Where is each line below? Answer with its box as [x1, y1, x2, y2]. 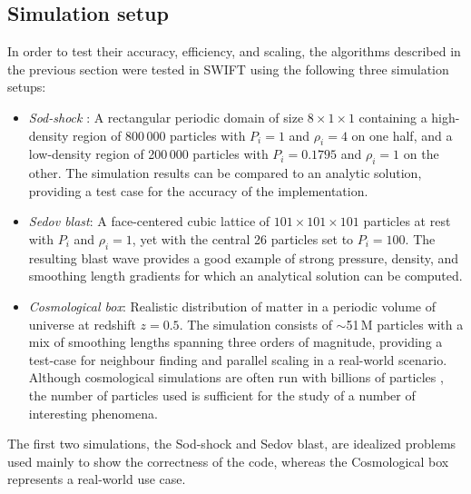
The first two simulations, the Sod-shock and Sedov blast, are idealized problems [7, 434, 456, 453]
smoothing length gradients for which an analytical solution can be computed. [28, 266, 463, 285]
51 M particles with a [346, 314, 464, 333]
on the [403, 144, 439, 163]
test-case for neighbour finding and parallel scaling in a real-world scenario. [28, 350, 447, 369]
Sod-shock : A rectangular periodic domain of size [28, 107, 304, 126]
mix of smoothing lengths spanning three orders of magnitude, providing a [28, 332, 443, 351]
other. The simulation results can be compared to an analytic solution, [28, 163, 422, 183]
